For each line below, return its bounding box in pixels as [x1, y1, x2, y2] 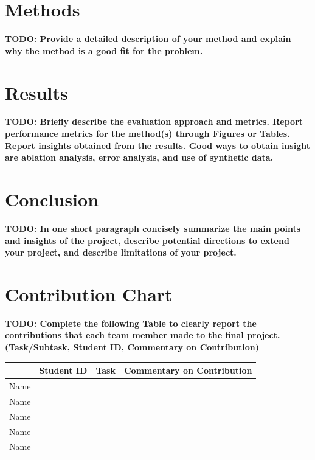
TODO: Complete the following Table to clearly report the [5, 316, 257, 329]
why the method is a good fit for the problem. [5, 44, 203, 57]
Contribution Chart [5, 281, 173, 306]
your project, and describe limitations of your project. [5, 246, 237, 259]
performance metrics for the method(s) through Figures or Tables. [5, 127, 290, 140]
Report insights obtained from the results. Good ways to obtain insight [5, 139, 310, 152]
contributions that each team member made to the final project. [5, 329, 280, 341]
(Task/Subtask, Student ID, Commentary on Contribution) [5, 341, 260, 354]
